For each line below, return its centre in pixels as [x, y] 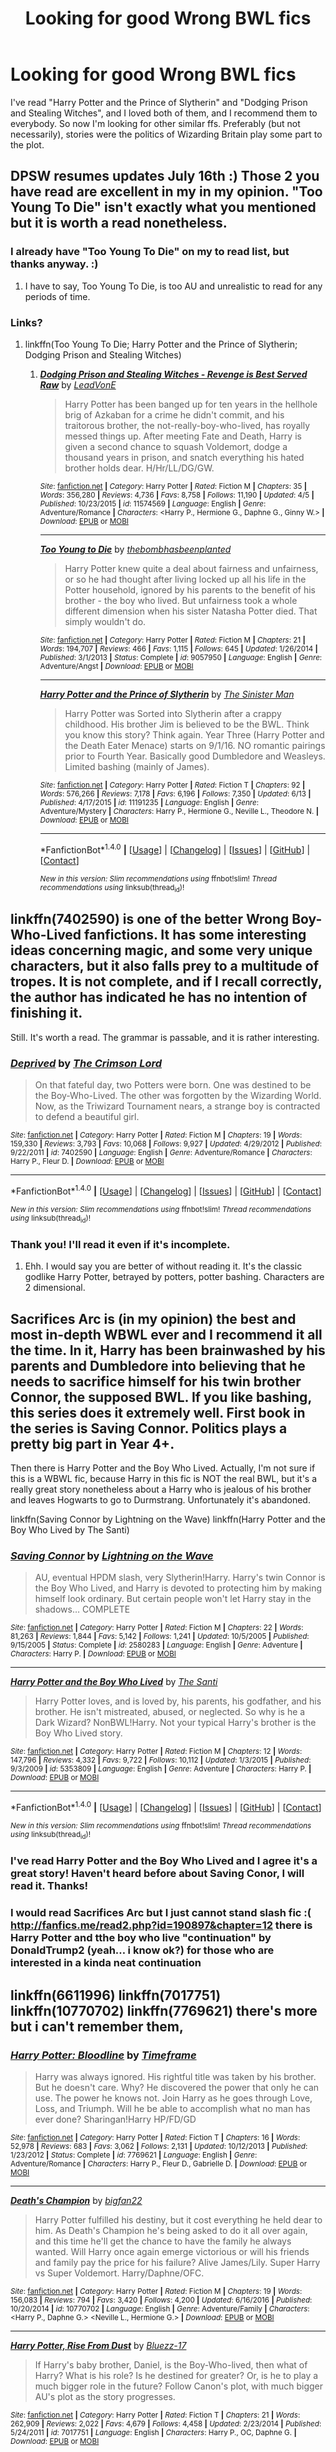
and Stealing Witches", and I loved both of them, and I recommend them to [164, 113]
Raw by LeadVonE [78, 384]
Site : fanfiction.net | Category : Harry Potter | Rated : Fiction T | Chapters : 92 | [172, 785]
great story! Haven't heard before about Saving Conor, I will [157, 1874]
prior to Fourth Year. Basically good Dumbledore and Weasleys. [195, 756]
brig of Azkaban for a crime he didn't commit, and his [174, 414]
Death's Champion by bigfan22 [76, 2200]
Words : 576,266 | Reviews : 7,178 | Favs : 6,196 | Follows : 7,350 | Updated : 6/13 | [175, 793]
